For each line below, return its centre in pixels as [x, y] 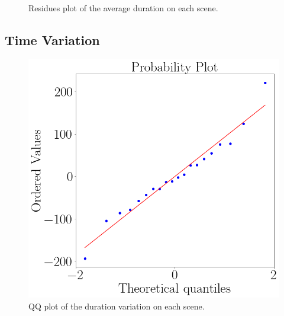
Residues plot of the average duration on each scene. [123, 8]
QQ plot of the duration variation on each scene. [117, 306]
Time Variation [52, 39]
